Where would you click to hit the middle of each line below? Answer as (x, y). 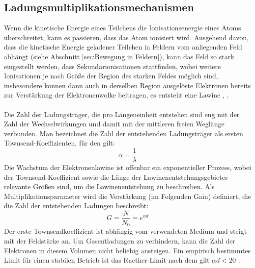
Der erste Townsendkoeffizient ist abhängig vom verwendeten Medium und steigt (126, 231)
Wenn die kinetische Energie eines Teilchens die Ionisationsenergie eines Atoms (123, 28)
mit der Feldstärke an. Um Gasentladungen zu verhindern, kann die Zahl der (120, 241)
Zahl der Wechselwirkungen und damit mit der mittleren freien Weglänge (114, 124)
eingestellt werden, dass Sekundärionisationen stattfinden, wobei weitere (113, 66)
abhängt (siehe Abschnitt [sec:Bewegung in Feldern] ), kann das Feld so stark (119, 56)
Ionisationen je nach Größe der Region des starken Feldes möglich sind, (111, 76)
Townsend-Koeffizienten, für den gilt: (59, 143)
